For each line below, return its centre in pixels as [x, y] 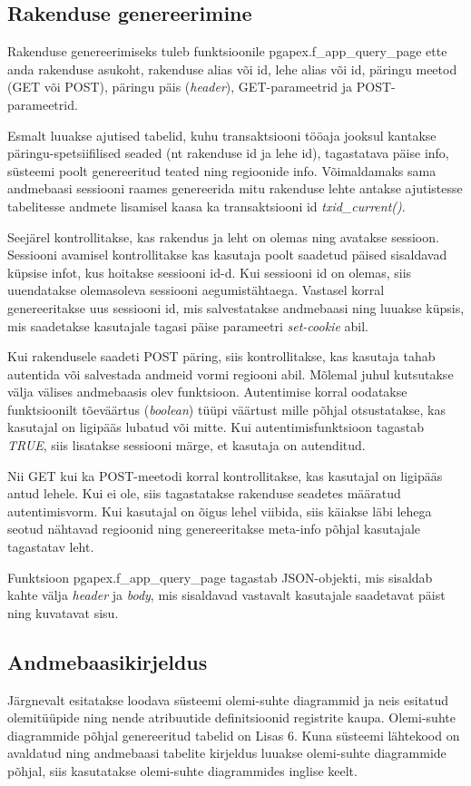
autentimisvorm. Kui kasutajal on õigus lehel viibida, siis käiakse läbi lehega [220, 511]
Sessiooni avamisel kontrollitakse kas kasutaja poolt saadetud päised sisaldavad [227, 255]
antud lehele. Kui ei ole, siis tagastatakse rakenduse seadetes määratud [204, 493]
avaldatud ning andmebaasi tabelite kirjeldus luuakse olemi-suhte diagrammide [227, 753]
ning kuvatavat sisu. [63, 612]
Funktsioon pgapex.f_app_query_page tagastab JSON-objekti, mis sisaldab [220, 577]
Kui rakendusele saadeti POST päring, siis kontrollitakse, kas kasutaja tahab [221, 356]
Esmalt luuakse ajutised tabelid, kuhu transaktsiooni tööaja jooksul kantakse [222, 135]
